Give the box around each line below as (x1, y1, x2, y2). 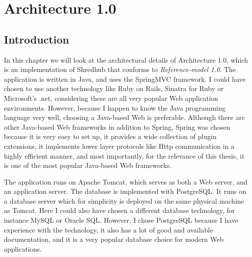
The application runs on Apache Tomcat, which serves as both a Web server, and (4, 176, 248, 187)
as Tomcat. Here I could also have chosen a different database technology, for (4, 205, 235, 215)
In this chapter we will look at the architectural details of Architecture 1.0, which (4, 54, 248, 65)
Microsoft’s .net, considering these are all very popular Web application (4, 93, 218, 103)
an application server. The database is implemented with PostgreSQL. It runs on (4, 186, 247, 196)
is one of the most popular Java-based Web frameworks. (4, 160, 172, 170)
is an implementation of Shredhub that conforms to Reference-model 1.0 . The (4, 64, 236, 74)
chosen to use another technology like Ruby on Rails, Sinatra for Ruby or (4, 83, 224, 93)
